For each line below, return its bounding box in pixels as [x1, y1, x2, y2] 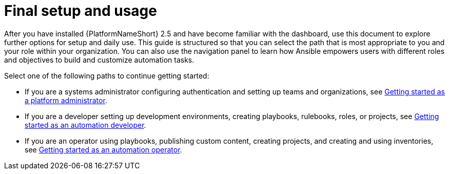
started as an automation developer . [25, 120, 146, 129]
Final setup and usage [4, 2, 157, 20]
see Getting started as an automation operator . [25, 145, 182, 154]
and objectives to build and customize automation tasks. [4, 55, 194, 64]
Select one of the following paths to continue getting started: [4, 71, 209, 80]
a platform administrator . [25, 95, 107, 105]
